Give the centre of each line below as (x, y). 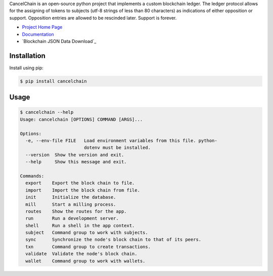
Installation (27, 56)
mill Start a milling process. (71, 204)
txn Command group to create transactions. (88, 247)
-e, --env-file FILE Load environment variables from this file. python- (121, 141)
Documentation (38, 34)
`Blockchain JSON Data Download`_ (59, 41)
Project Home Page (42, 27)
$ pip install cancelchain (53, 81)
